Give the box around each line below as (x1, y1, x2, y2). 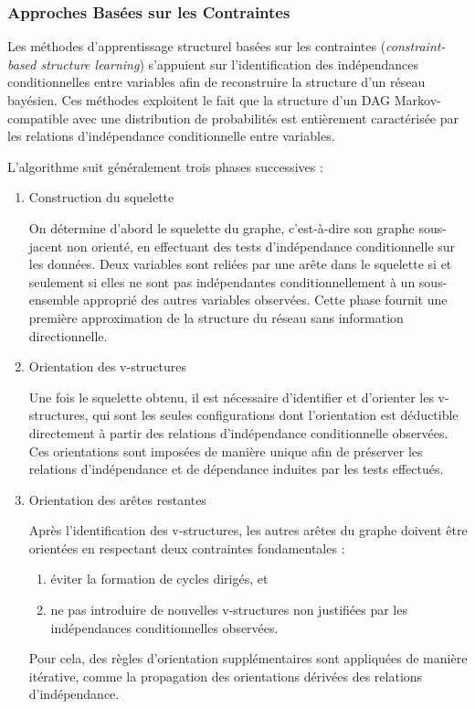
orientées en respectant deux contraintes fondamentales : (28, 538, 345, 557)
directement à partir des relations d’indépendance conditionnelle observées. (28, 423, 449, 442)
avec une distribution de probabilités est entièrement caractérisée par (72, 108, 459, 127)
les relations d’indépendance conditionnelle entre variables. (7, 126, 335, 145)
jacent (28, 236, 63, 255)
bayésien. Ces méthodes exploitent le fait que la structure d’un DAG (7, 91, 391, 109)
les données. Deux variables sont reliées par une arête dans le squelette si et (28, 254, 452, 274)
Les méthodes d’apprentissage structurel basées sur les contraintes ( (7, 37, 386, 56)
